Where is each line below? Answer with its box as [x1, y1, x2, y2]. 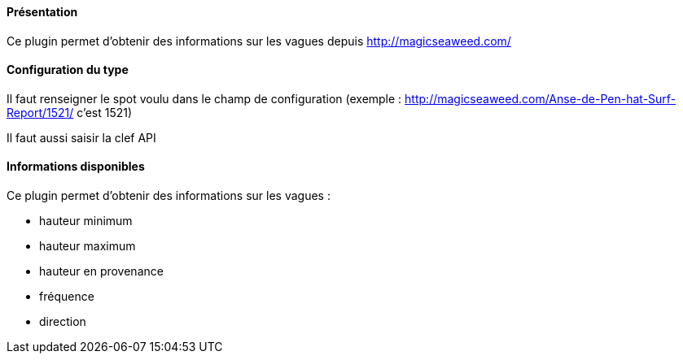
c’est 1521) [77, 105, 133, 119]
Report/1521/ [7, 105, 74, 119]
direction [39, 314, 86, 329]
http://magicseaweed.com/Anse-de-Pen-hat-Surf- [405, 91, 676, 106]
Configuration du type [7, 63, 129, 77]
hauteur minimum [39, 214, 133, 228]
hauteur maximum [39, 239, 136, 254]
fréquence [39, 289, 94, 304]
